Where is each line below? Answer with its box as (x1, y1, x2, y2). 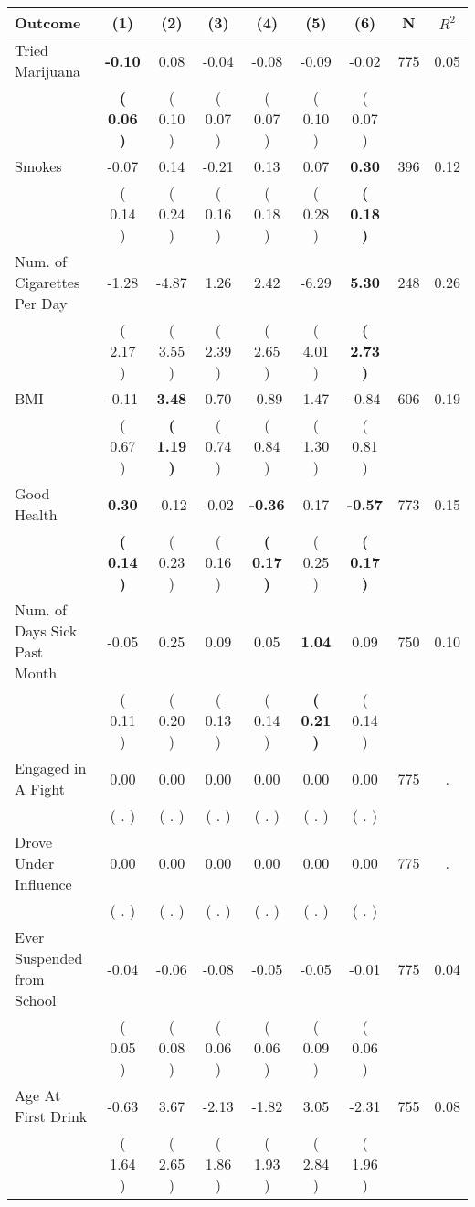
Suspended (15, 947, 83, 968)
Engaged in (15, 757, 87, 778)
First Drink (15, 1106, 88, 1127)
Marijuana (15, 60, 81, 81)
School (15, 989, 57, 1010)
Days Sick (15, 620, 78, 641)
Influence (15, 873, 72, 894)
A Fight (15, 778, 65, 799)
